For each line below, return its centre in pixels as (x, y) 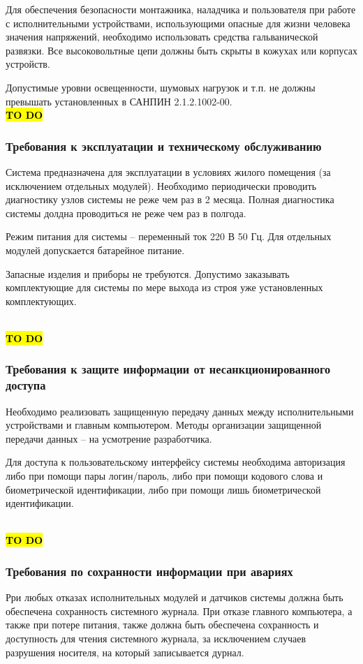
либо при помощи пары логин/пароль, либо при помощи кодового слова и (164, 476)
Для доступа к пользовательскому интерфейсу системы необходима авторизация (176, 462)
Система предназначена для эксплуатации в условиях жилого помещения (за (168, 171)
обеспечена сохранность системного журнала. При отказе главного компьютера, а (179, 611)
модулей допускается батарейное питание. (95, 250)
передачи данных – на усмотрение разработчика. (109, 438)
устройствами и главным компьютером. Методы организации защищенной (164, 425)
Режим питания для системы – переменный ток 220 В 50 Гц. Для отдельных (169, 236)
